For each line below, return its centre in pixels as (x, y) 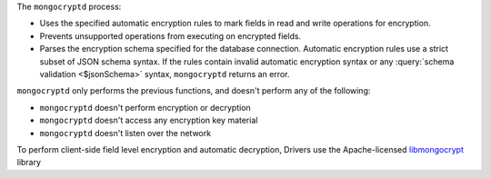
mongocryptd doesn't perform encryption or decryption (145, 107)
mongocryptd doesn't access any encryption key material (149, 120)
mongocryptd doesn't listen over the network (125, 133)
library (29, 163)
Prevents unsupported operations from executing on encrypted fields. (170, 35)
